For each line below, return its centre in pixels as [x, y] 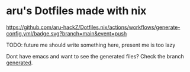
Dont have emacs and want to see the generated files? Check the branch [95, 56]
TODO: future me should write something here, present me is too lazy [91, 45]
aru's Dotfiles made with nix [76, 11]
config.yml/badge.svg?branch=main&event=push [67, 33]
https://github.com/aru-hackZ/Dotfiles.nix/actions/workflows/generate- [93, 27]
